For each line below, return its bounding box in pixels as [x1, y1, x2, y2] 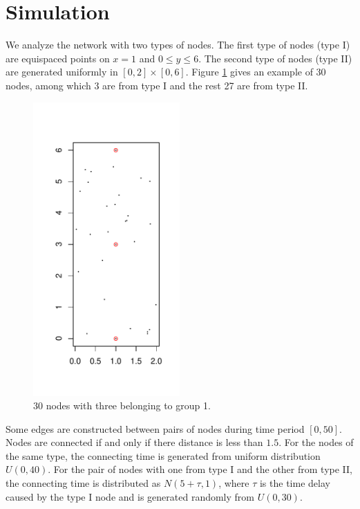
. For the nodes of [278, 435, 354, 449]
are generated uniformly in [6, 64, 118, 79]
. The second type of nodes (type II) [198, 51, 352, 65]
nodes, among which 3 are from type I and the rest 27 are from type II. [6, 78, 308, 92]
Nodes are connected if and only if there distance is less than [6, 435, 263, 449]
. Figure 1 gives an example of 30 [185, 64, 326, 79]
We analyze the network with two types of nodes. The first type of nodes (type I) [6, 37, 350, 52]
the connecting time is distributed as [6, 476, 161, 490]
